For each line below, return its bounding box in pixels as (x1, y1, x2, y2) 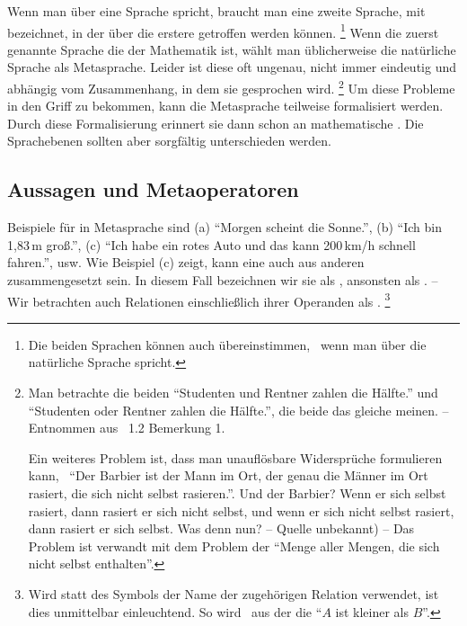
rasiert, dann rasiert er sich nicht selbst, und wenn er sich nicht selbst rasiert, (28, 501, 454, 520)
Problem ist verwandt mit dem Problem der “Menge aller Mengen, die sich (28, 536, 440, 555)
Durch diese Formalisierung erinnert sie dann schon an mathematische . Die (7, 113, 424, 132)
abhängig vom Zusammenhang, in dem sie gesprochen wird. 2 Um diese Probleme (7, 76, 455, 97)
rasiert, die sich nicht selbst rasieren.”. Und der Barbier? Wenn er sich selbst (28, 484, 446, 503)
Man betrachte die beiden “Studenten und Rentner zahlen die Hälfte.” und (28, 383, 438, 402)
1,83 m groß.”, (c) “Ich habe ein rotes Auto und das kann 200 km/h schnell (7, 235, 416, 254)
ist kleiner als (335, 602, 410, 621)
